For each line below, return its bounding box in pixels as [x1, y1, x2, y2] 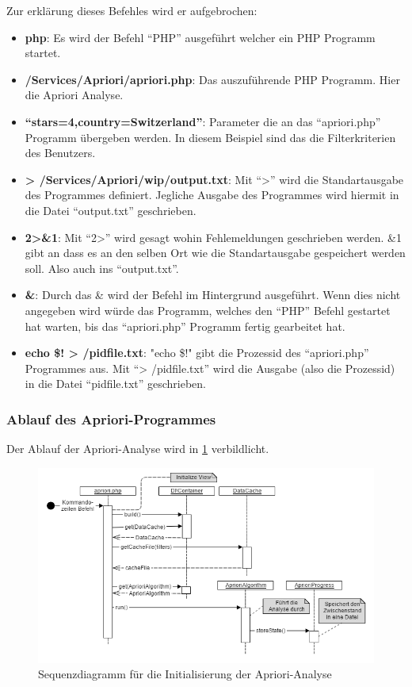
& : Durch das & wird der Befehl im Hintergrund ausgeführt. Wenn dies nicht [25, 286, 401, 303]
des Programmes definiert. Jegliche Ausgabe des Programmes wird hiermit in [25, 186, 399, 203]
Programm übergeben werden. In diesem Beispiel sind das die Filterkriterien [25, 129, 396, 145]
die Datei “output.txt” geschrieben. [25, 201, 196, 218]
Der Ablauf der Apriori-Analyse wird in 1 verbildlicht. [6, 440, 269, 457]
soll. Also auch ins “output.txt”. [25, 259, 179, 276]
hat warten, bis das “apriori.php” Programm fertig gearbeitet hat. [25, 317, 345, 334]
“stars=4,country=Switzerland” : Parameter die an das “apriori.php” [25, 113, 381, 129]
